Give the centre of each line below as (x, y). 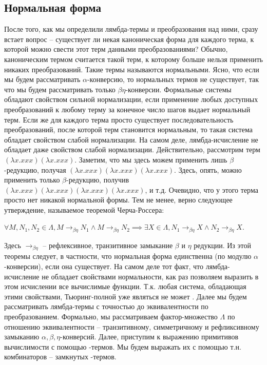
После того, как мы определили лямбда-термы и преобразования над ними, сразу (131, 29)
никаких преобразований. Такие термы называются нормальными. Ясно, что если (132, 69)
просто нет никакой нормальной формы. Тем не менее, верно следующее (118, 200)
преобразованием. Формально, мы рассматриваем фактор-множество (111, 316)
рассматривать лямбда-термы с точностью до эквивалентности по (106, 306)
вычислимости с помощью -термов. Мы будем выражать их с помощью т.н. (123, 346)
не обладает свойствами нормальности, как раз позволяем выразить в (150, 276)
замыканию (22, 337)
